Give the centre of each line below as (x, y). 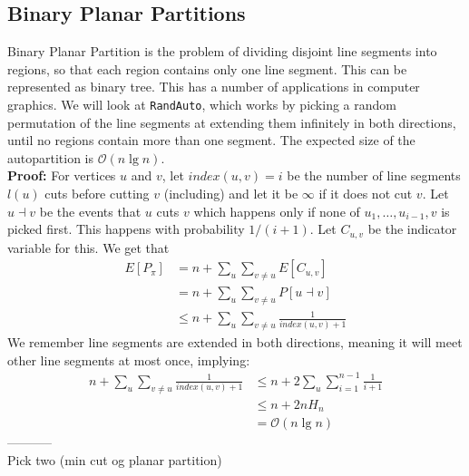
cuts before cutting (97, 194)
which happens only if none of (277, 211)
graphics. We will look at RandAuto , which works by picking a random (202, 104)
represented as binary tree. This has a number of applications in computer (214, 87)
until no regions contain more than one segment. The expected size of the (211, 140)
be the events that (90, 211)
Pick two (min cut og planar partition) (115, 459)
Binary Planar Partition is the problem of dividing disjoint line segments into (222, 51)
